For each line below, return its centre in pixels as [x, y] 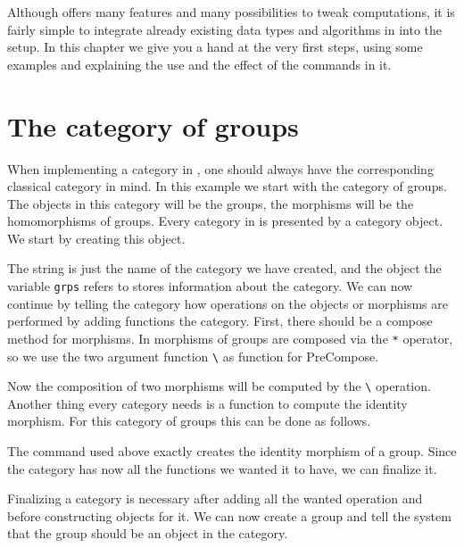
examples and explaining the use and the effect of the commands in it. [199, 64]
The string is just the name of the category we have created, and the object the [224, 268]
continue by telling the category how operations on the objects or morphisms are [228, 303]
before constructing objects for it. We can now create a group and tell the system [229, 515]
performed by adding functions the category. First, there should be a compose [220, 321]
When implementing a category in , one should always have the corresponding [220, 168]
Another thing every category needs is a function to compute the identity [207, 403]
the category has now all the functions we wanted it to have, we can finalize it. [222, 468]
